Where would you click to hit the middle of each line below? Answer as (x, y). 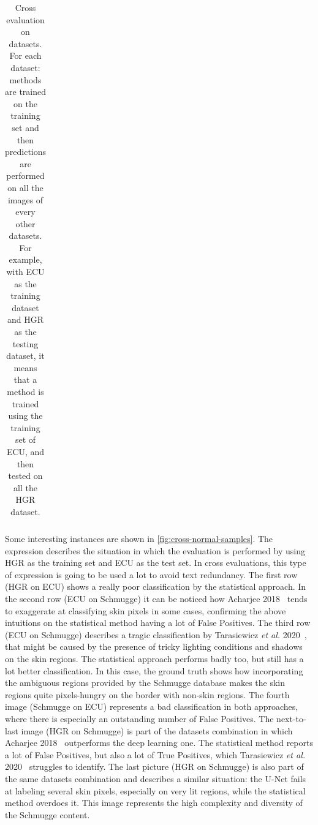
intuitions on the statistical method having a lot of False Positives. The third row (158, 623)
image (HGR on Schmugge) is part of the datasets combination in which (157, 730)
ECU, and (25, 451)
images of (25, 199)
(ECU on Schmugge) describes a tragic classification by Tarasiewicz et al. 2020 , (156, 634)
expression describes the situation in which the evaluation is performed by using (155, 550)
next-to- (291, 718)
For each (25, 55)
